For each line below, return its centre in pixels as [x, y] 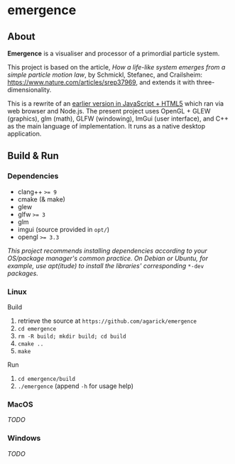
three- [206, 82]
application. [24, 134]
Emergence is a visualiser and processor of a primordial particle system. [114, 53]
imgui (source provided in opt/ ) [64, 229]
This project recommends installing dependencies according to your [107, 250]
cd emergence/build [47, 379]
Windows [24, 438]
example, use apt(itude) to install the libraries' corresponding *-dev [106, 265]
